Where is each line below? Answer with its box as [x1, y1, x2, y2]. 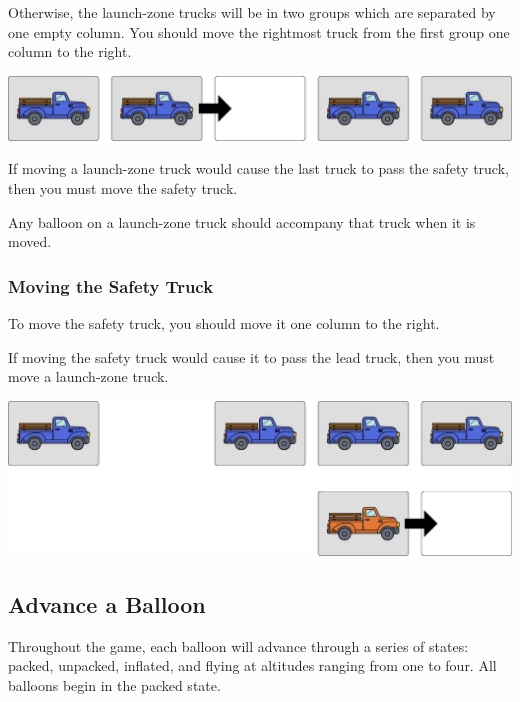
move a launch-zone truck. [8, 366, 169, 387]
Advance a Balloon [8, 588, 206, 619]
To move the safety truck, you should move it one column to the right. [8, 312, 440, 333]
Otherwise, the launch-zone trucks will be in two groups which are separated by [8, 2, 496, 22]
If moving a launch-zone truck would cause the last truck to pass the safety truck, [8, 158, 509, 179]
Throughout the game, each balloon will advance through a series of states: [8, 635, 469, 656]
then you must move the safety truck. [8, 177, 238, 198]
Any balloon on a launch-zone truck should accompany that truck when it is [8, 211, 476, 232]
